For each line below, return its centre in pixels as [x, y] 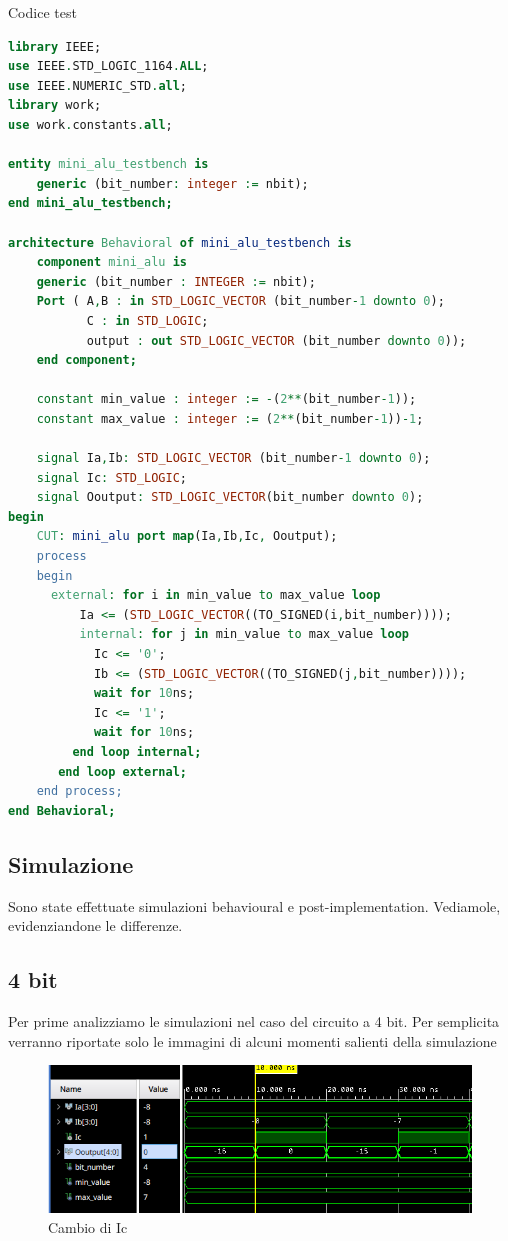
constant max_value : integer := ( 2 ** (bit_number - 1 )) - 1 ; [230, 418]
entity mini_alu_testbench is [108, 164]
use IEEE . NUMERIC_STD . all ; [98, 85]
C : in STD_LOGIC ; [147, 320]
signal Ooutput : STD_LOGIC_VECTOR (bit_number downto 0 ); [230, 497]
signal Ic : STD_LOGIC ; [112, 477]
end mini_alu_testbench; [90, 203]
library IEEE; [55, 46]
